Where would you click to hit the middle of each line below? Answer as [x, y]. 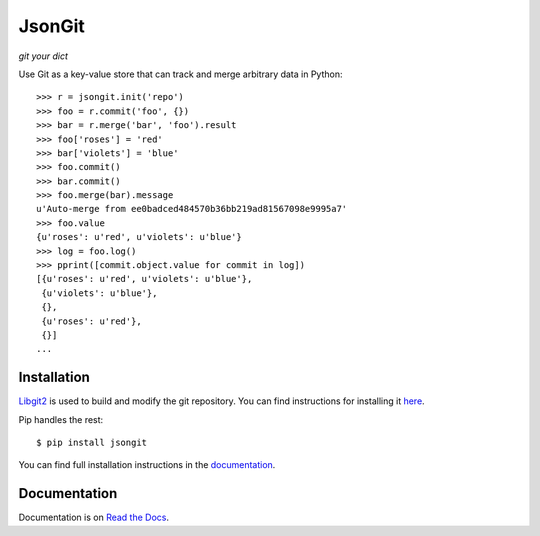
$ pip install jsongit [92, 443]
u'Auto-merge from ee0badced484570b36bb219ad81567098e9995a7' [192, 209]
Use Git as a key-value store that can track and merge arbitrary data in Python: [180, 74]
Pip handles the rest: [61, 419]
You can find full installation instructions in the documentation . [147, 465]
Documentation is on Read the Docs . [94, 517]
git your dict [43, 56]
